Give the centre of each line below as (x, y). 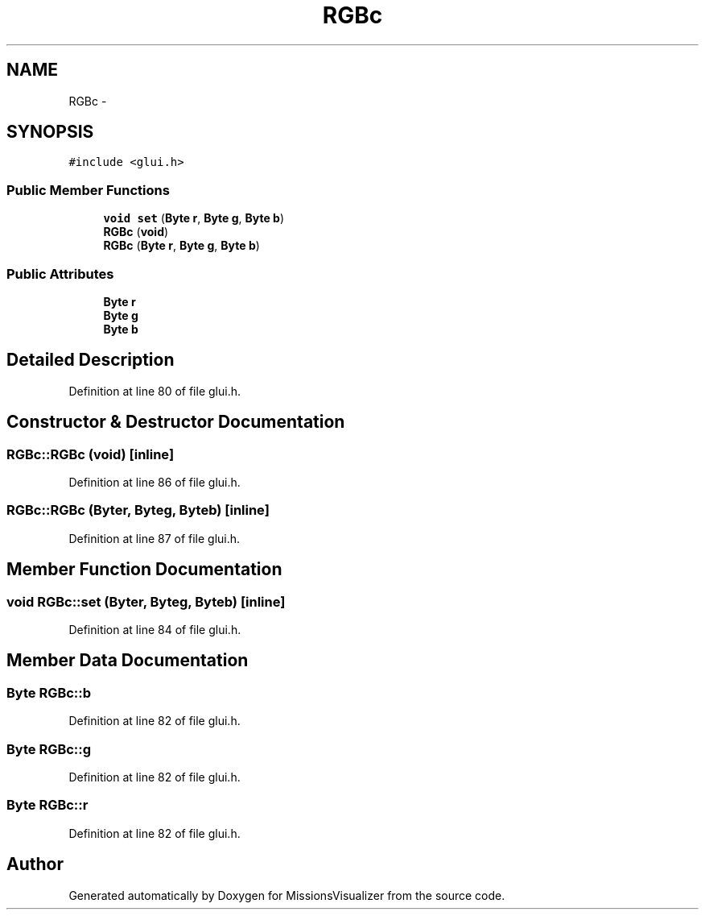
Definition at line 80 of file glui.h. (155, 391)
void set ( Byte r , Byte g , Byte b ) (194, 218)
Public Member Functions (88, 190)
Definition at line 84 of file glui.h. (155, 629)
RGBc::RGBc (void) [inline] (91, 454)
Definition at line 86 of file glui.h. (155, 482)
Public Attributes (60, 274)
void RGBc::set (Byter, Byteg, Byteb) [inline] (146, 601)
